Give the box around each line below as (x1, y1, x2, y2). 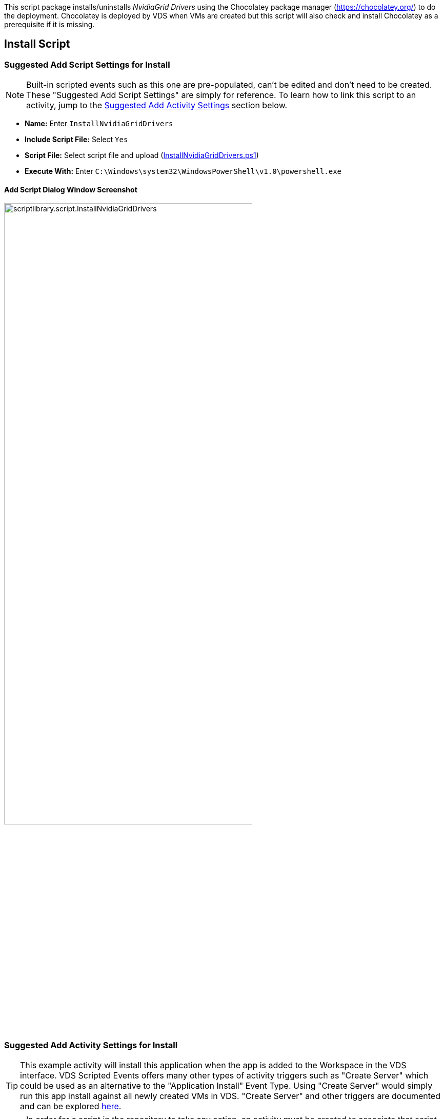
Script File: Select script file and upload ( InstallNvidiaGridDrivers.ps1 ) (25, 151, 259, 160)
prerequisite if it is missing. (4, 20, 95, 29)
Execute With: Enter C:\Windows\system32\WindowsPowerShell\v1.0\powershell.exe (25, 167, 342, 176)
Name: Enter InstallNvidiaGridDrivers (25, 119, 173, 128)
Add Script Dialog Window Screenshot (4, 185, 137, 194)
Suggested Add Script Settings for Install (4, 59, 170, 70)
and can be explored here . (20, 1101, 122, 1112)
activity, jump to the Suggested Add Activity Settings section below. (26, 100, 288, 111)
